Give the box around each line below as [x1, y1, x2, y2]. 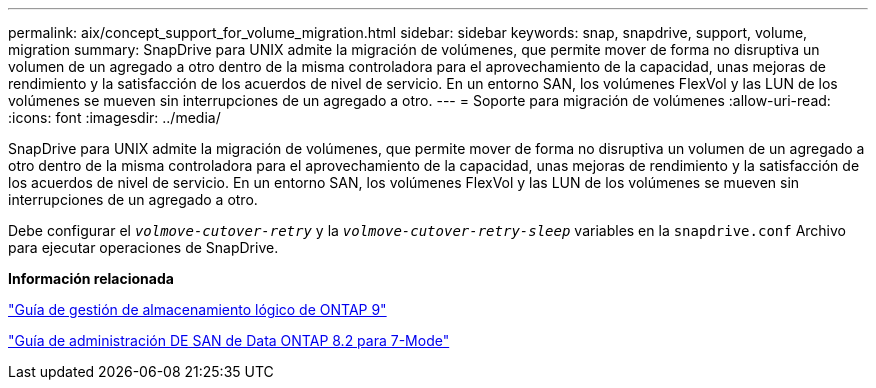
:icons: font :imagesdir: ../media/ [8, 109, 221, 126]
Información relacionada [8, 270, 174, 287]
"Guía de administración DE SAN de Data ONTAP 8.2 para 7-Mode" [8, 332, 450, 349]
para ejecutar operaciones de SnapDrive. [8, 239, 279, 256]
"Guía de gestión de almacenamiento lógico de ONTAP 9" [8, 301, 387, 318]
